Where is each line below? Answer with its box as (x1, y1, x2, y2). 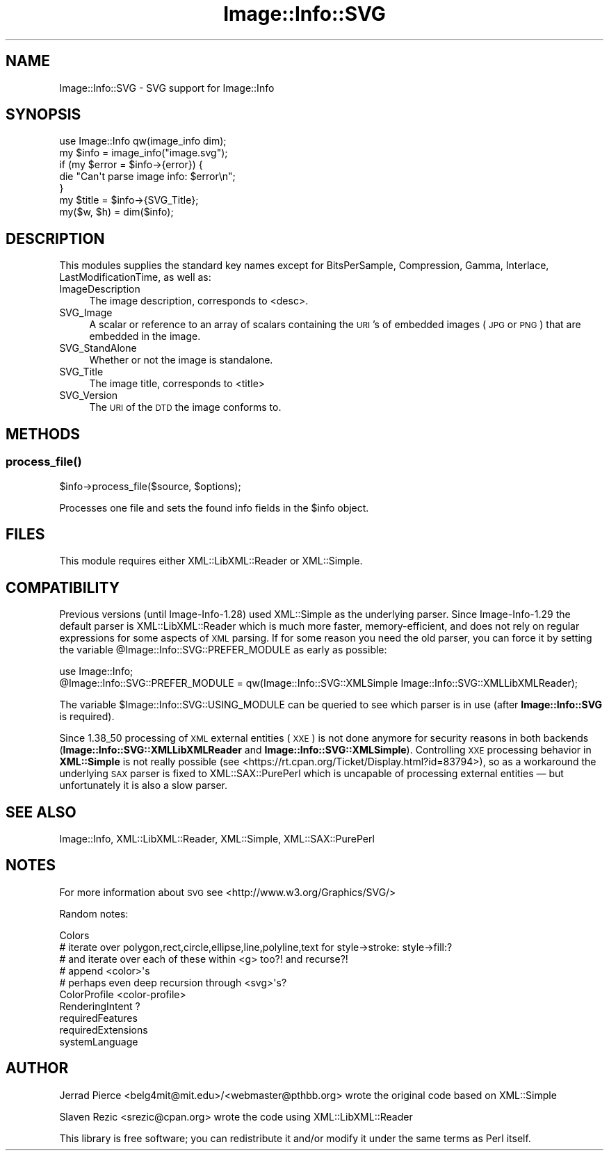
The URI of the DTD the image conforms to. (89, 401, 282, 414)
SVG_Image (59, 307, 113, 319)
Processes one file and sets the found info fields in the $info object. (59, 501, 369, 514)
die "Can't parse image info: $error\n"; (59, 170, 236, 183)
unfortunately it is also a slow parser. (59, 779, 227, 792)
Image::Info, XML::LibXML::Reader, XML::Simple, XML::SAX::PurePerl (59, 833, 375, 845)
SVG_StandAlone (59, 342, 137, 355)
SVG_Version (59, 389, 118, 402)
